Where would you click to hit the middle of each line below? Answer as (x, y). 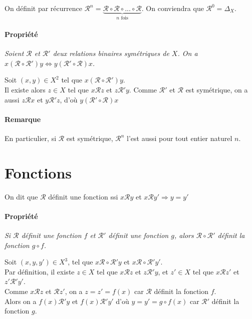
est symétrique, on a (217, 90)
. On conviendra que (173, 8)
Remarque (23, 119)
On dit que (21, 196)
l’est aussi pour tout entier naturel (180, 138)
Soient (14, 53)
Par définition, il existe (40, 271)
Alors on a (21, 301)
